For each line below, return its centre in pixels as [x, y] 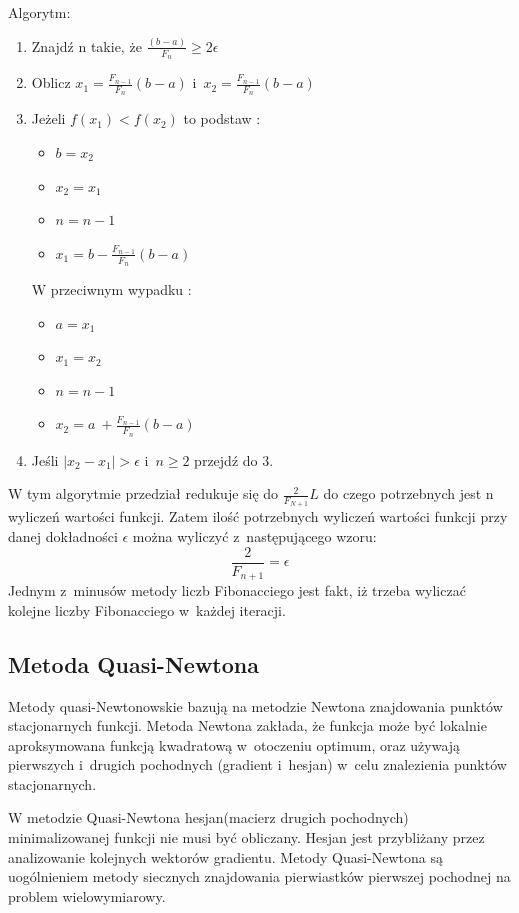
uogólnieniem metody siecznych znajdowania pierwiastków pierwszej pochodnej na [259, 876]
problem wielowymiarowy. [87, 895]
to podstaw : [222, 118]
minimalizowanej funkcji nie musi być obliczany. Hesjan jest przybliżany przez [246, 837]
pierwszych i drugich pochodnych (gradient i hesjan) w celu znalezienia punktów [257, 764]
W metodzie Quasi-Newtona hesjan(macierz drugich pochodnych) [208, 817]
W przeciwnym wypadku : [111, 288]
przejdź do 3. [234, 459]
